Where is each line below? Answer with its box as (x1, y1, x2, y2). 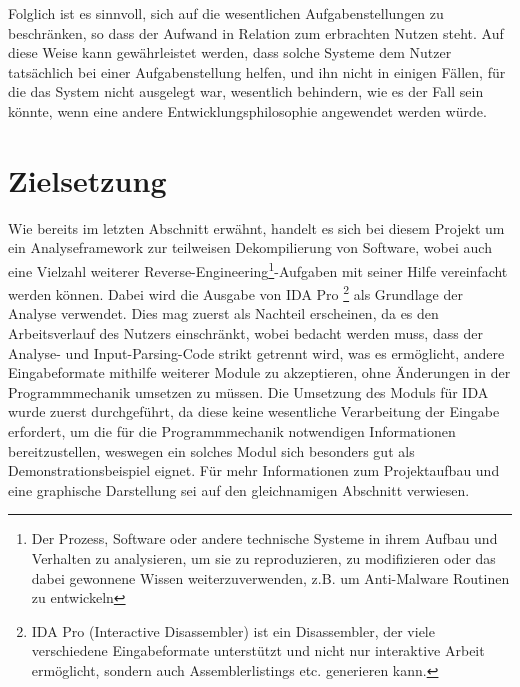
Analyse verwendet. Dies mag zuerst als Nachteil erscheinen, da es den (8, 303, 439, 324)
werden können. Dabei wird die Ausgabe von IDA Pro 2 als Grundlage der (8, 281, 463, 304)
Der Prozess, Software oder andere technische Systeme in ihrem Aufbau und (31, 528, 498, 549)
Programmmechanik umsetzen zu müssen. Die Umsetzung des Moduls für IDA (8, 381, 489, 402)
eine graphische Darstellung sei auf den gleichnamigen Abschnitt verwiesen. (8, 479, 470, 500)
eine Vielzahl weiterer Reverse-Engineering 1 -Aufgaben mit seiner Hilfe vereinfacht (8, 257, 508, 281)
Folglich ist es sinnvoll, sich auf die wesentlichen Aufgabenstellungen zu (8, 3, 444, 23)
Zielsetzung (8, 159, 167, 200)
